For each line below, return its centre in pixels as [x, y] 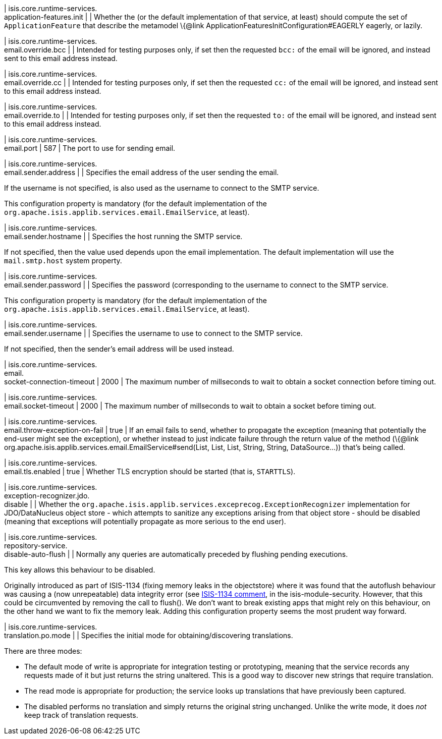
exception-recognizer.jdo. [47, 496]
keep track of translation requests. [81, 715]
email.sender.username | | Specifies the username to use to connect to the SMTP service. [153, 333]
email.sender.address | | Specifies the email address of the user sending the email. [142, 172]
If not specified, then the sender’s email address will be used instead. [119, 349]
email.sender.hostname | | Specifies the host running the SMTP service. [123, 236]
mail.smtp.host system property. [63, 261]
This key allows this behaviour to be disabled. [80, 570]
